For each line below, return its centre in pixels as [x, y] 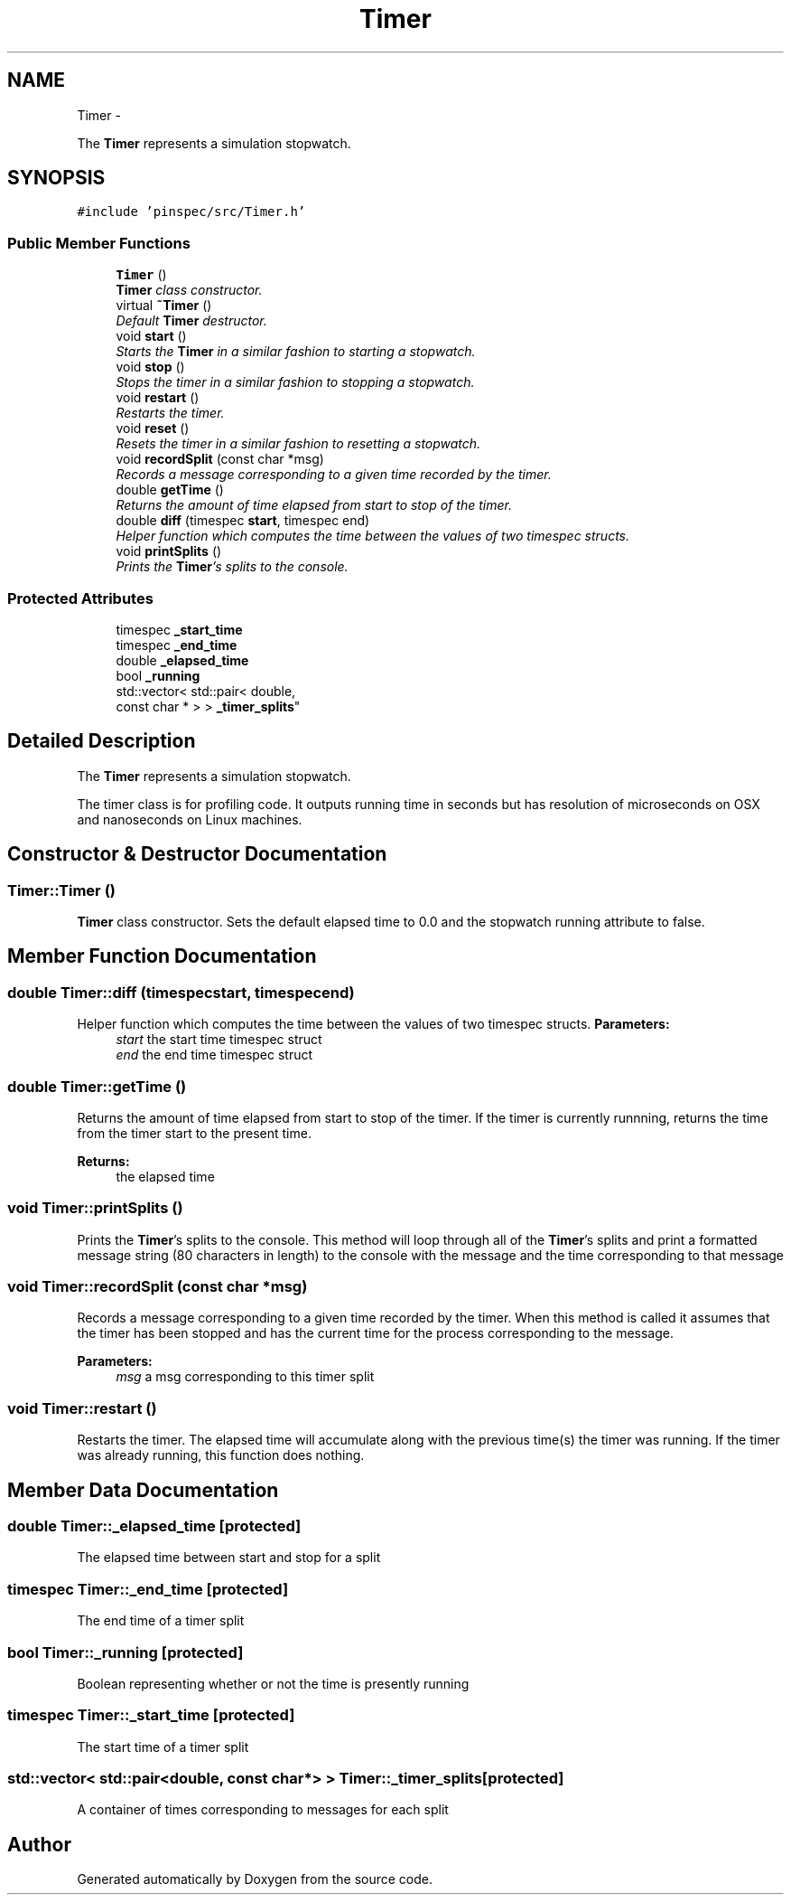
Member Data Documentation [143, 1490]
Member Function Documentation [162, 956]
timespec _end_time [177, 645]
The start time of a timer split [163, 1747]
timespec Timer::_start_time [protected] [151, 1715]
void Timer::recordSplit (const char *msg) [158, 1287]
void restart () [158, 398]
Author [39, 1844]
